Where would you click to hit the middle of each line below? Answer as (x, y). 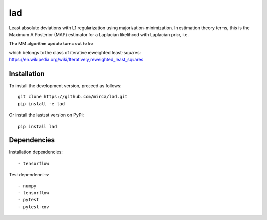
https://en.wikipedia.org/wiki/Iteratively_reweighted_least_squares (76, 60)
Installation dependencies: (36, 152)
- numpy (27, 186)
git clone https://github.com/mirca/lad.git (73, 97)
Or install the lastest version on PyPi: (46, 115)
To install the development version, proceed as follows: (65, 86)
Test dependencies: (29, 175)
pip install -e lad (42, 104)
